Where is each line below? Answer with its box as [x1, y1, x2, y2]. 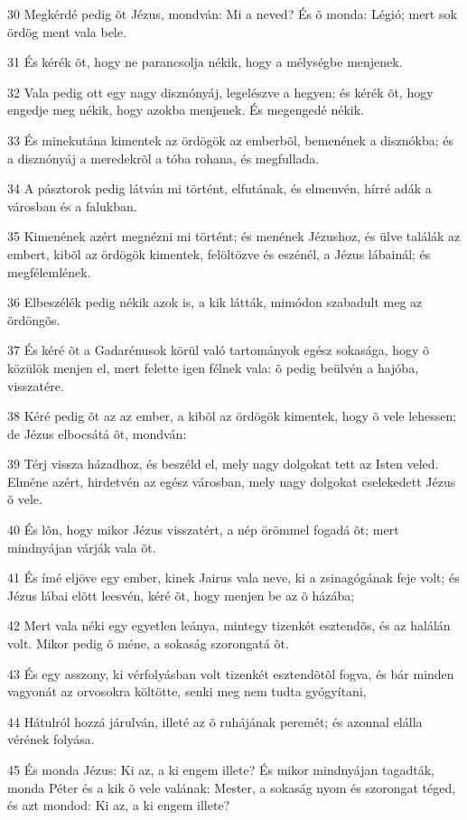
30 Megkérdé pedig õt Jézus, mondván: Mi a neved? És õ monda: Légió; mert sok [7, 5, 457, 23]
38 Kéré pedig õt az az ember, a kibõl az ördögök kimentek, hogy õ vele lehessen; [7, 406, 457, 425]
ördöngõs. [7, 310, 61, 329]
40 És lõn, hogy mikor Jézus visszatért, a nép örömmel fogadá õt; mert [7, 520, 399, 539]
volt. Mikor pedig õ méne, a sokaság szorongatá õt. [7, 634, 289, 653]
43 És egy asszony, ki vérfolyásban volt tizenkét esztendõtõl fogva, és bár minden [7, 664, 454, 683]
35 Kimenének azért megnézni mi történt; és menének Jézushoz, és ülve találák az [7, 227, 461, 246]
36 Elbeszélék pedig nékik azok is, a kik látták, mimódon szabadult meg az [7, 293, 423, 312]
